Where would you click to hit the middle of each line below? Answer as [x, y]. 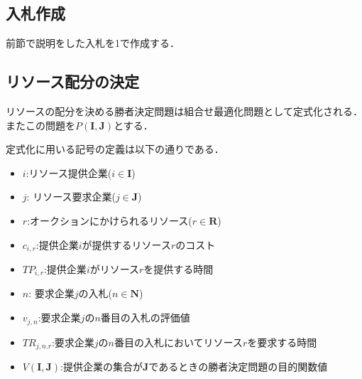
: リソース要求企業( [71, 197]
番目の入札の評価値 [145, 317]
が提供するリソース [126, 244]
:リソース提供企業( [69, 172]
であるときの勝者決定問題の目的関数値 [238, 366]
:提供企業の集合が [102, 366]
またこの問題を [40, 125]
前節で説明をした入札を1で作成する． [93, 43]
